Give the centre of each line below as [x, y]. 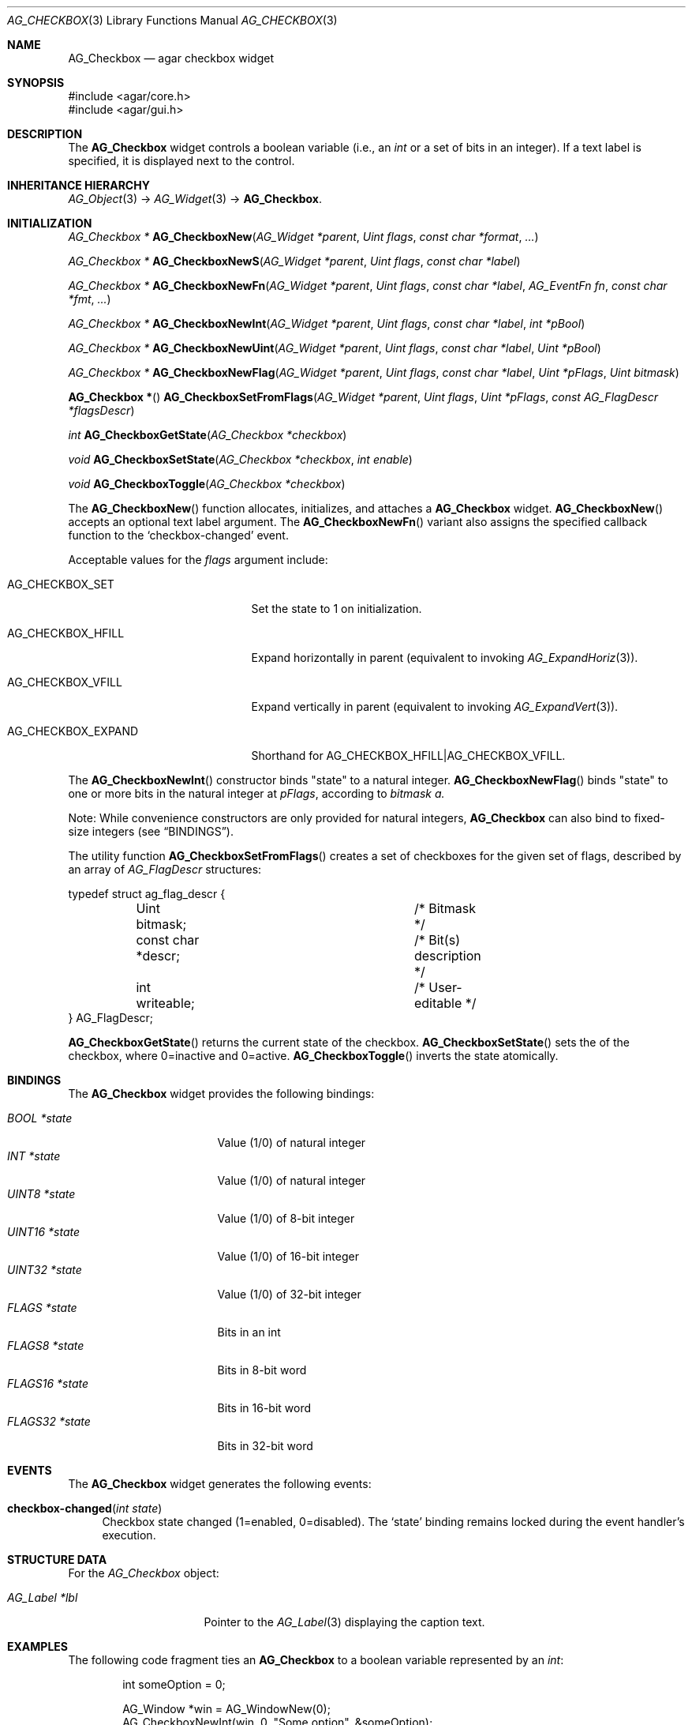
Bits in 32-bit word [265, 1446]
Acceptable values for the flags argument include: [198, 560]
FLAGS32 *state [49, 1421]
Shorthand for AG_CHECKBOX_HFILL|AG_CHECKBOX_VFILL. [408, 755]
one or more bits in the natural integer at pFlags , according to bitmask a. [256, 793]
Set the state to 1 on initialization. [337, 609]
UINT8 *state [41, 1194]
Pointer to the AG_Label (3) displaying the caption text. [344, 1622]
